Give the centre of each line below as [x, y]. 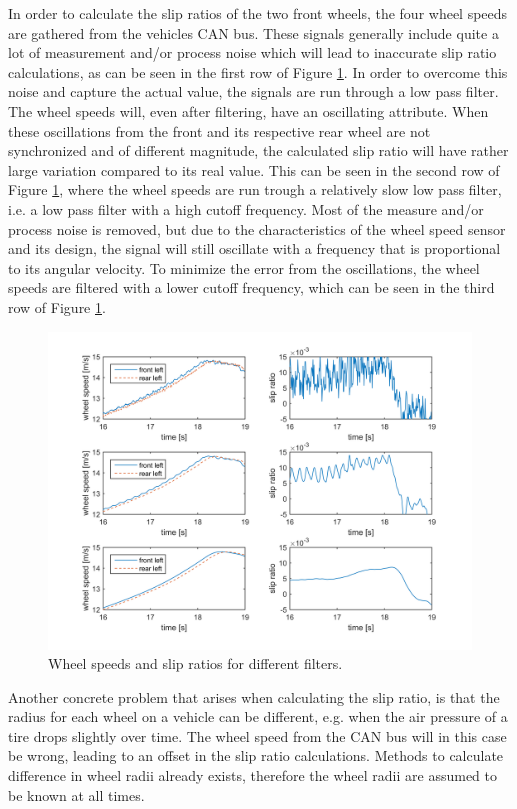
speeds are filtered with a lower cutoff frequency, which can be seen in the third [251, 287]
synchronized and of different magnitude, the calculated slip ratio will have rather [258, 150]
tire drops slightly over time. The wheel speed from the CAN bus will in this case [257, 735]
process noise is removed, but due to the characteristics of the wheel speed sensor [257, 228]
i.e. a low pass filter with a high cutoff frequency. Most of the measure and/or [246, 208]
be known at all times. [76, 794]
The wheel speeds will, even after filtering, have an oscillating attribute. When [248, 110]
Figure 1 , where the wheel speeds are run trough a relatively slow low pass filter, [255, 189]
